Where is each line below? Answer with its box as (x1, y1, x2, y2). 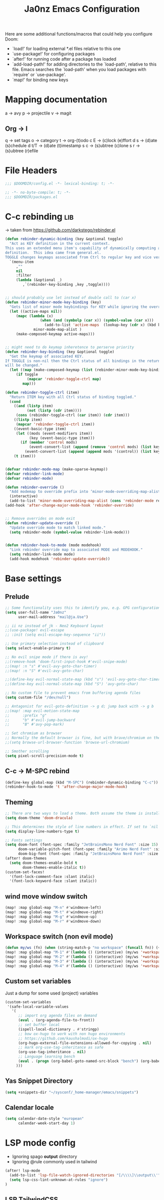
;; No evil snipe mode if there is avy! (5, 654, 89, 659)
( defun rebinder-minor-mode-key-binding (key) (5, 300, 102, 304)
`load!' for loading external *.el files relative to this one (12, 46, 121, 52)
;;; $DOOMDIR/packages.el (5, 194, 58, 199)
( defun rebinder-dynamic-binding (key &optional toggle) (5, 236, 123, 242)
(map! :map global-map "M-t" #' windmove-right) (5, 910, 104, 915)
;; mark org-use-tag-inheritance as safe (18, 1045, 104, 1050)
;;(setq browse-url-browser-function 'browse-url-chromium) (5, 740, 130, 745)
